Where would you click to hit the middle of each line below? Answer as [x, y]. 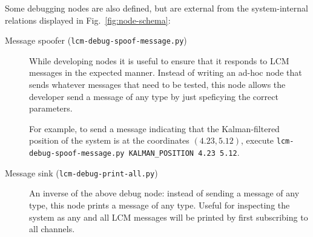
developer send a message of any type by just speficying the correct [154, 96]
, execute [258, 140]
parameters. [51, 108]
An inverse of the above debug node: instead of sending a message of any [164, 193]
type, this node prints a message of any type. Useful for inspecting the [160, 205]
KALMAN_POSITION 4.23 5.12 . [184, 152]
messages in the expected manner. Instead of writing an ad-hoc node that [166, 72]
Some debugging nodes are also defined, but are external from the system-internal [157, 8]
